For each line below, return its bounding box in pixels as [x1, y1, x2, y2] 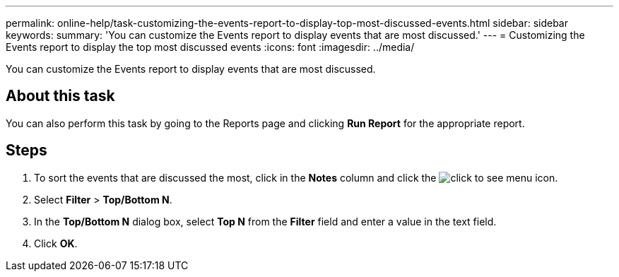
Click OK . [34, 237, 78, 249]
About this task [6, 87, 115, 105]
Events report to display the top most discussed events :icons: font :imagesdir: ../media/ [6, 41, 415, 53]
